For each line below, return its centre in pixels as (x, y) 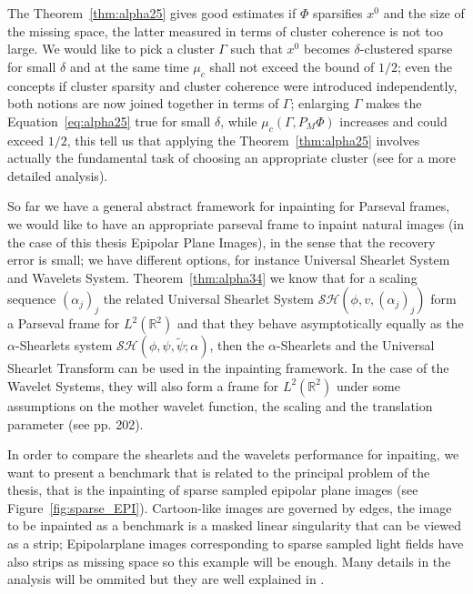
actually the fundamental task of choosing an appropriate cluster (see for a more (231, 158)
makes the (394, 103)
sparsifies (337, 13)
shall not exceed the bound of (292, 66)
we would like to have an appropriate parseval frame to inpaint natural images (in (236, 223)
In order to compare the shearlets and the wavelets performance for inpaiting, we (233, 454)
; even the (425, 66)
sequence (32, 299)
